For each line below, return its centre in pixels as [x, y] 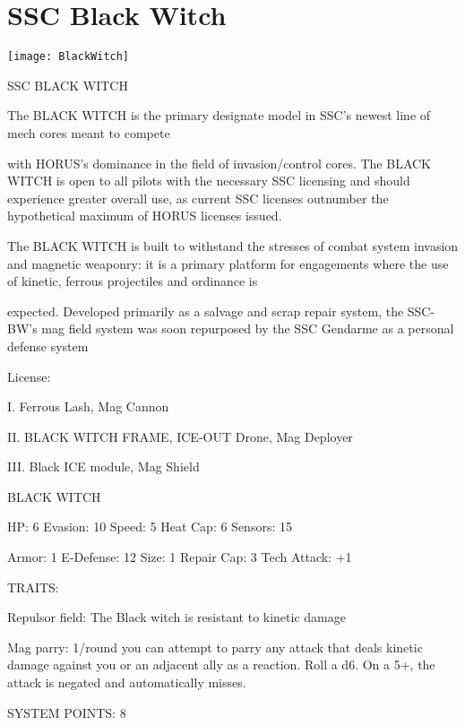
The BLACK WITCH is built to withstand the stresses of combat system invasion [233, 245]
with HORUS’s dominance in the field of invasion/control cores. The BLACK [219, 163]
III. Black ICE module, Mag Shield [103, 466]
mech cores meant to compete [89, 132]
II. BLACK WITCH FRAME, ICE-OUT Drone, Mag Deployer [180, 436]
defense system [48, 345]
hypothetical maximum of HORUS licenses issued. [145, 216]
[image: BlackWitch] [69, 57]
